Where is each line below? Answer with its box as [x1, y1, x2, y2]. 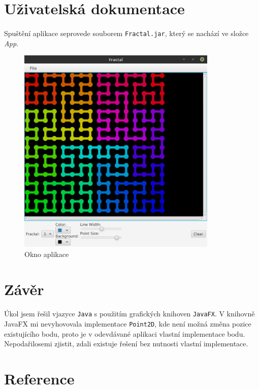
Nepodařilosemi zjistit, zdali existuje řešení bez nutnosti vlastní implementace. [4, 338, 248, 349]
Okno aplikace [24, 248, 69, 259]
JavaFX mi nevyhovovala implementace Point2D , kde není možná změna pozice [4, 318, 251, 329]
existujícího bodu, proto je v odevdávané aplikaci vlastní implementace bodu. [4, 328, 245, 339]
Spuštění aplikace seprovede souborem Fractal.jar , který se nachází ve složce [4, 27, 249, 38]
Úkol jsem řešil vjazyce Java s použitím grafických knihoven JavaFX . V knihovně [4, 308, 255, 319]
